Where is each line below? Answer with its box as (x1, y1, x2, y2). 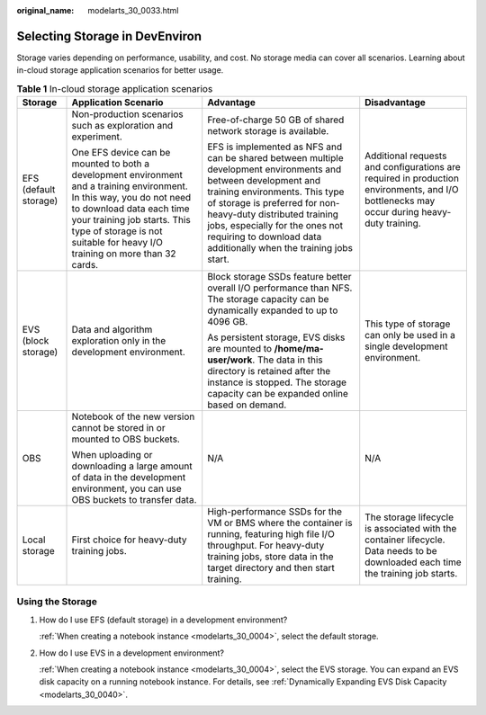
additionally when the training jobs (207, 242, 353, 255)
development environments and (207, 163, 342, 175)
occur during (364, 206, 419, 219)
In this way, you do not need (71, 192, 192, 204)
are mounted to (207, 343, 273, 355)
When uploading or (71, 449, 153, 461)
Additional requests (364, 149, 447, 162)
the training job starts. (364, 568, 458, 580)
